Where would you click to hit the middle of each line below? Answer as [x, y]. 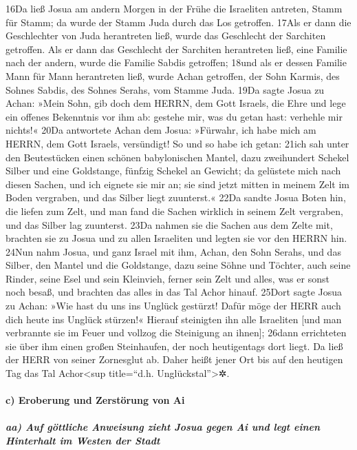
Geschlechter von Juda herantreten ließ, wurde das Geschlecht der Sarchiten [166, 35]
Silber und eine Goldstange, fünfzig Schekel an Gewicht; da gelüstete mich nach [173, 171]
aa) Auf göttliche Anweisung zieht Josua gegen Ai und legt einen [163, 427]
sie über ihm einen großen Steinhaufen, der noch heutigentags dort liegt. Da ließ [174, 346]
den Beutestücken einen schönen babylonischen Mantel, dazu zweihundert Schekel [177, 157]
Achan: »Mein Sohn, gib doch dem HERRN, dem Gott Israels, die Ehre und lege [176, 103]
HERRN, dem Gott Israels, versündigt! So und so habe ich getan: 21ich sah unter [177, 143]
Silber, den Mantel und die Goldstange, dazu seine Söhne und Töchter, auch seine [178, 265]
